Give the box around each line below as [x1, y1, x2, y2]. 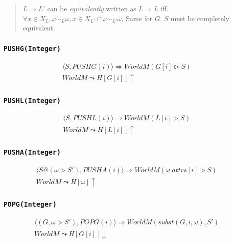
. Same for [121, 13, 153, 23]
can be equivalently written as [47, 3, 137, 13]
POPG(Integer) [3, 200, 57, 209]
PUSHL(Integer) [3, 96, 61, 105]
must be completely [170, 13, 230, 23]
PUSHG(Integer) [3, 44, 61, 53]
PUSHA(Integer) [3, 148, 61, 157]
